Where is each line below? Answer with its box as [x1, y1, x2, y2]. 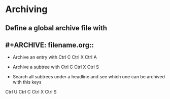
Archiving [5, 4, 48, 15]
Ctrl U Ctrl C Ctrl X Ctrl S [5, 89, 57, 95]
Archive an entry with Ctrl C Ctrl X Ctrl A [12, 54, 97, 60]
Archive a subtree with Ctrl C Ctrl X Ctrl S [12, 64, 99, 70]
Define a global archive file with [5, 24, 108, 32]
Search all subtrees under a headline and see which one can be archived [12, 74, 165, 80]
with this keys [12, 79, 42, 85]
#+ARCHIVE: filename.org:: [5, 40, 94, 49]
